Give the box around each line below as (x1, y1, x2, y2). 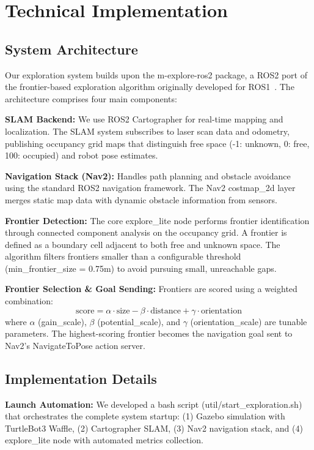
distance (150, 306, 181, 315)
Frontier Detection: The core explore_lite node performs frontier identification (5, 214, 310, 227)
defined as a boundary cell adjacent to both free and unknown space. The (5, 238, 280, 250)
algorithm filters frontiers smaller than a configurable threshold (5, 250, 241, 263)
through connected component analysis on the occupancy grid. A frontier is (5, 226, 287, 239)
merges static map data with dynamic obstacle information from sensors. (5, 193, 277, 206)
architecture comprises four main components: (5, 92, 177, 105)
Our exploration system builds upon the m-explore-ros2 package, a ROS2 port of (5, 68, 307, 81)
